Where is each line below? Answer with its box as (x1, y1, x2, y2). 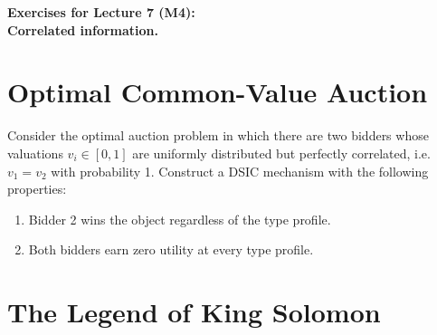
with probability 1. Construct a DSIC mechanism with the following (51, 161, 429, 180)
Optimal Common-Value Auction (7, 73, 428, 110)
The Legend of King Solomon (7, 293, 381, 330)
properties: (7, 179, 67, 198)
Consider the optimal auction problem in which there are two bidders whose (7, 126, 429, 145)
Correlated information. (7, 20, 159, 39)
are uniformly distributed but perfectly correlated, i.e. (132, 143, 431, 162)
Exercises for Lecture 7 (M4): (7, 3, 195, 21)
